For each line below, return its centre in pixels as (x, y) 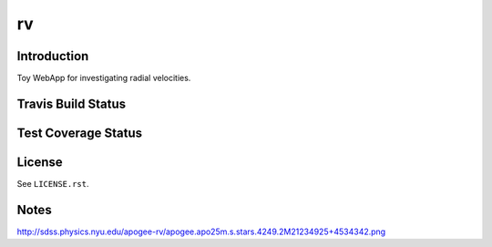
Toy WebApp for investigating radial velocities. (104, 78)
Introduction (53, 56)
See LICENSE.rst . (53, 184)
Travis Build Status (72, 103)
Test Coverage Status (80, 133)
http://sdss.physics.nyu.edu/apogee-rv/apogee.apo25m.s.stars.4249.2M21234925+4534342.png (201, 232)
